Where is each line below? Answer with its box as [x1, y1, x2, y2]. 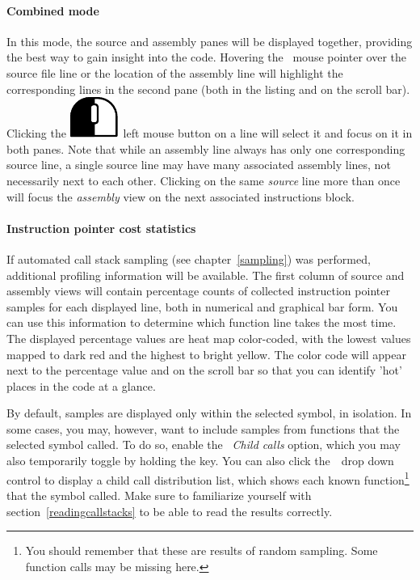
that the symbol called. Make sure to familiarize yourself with [6, 486, 312, 503]
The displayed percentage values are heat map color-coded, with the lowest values [6, 329, 411, 346]
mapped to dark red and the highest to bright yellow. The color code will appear [6, 345, 406, 362]
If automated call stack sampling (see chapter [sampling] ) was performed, [6, 250, 371, 267]
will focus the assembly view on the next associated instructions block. [6, 188, 355, 205]
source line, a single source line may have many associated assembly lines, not [6, 156, 391, 173]
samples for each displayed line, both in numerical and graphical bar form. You [6, 298, 398, 315]
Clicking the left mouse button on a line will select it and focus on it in [6, 125, 413, 142]
